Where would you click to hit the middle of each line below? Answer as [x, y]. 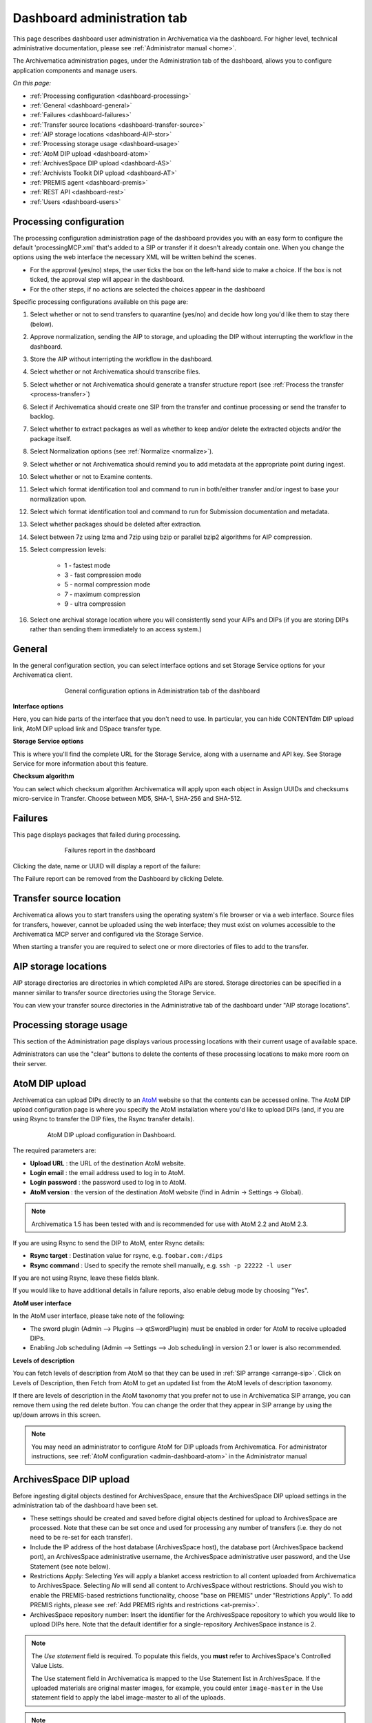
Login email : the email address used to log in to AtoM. [107, 1172]
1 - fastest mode [87, 565]
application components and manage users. [75, 70]
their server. [30, 1063]
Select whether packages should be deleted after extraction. [116, 524]
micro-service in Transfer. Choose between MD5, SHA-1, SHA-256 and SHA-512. [127, 799]
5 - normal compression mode [107, 584]
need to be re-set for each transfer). [81, 1538]
